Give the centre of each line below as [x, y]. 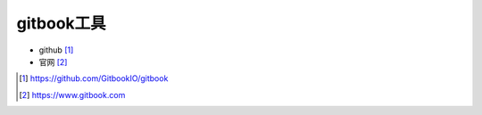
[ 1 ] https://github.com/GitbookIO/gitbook [94, 78]
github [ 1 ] [56, 50]
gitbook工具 [61, 23]
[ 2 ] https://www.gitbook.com [72, 94]
